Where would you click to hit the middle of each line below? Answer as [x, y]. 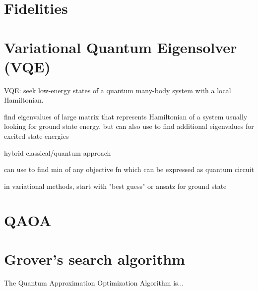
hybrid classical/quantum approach [58, 152]
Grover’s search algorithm [95, 259]
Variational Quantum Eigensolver [121, 47]
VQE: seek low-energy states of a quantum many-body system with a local [118, 90]
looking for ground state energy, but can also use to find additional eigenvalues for [129, 126]
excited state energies [36, 136]
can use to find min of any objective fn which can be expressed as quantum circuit [129, 169]
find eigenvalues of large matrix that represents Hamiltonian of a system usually [126, 116]
